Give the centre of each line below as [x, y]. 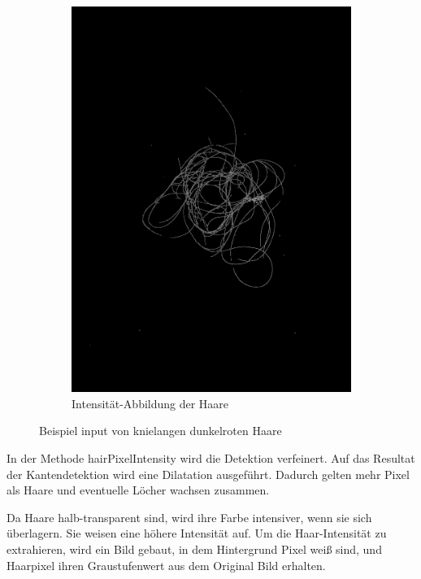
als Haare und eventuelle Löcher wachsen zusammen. [138, 490]
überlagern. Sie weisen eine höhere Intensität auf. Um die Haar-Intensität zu [197, 533]
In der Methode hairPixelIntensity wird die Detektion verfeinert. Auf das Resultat [211, 458]
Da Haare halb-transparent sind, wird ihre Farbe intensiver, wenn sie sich [189, 517]
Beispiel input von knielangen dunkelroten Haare [161, 431]
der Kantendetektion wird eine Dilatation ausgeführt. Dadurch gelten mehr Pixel [208, 474]
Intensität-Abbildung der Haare [150, 403]
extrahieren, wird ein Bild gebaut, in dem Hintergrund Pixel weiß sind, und [194, 549]
